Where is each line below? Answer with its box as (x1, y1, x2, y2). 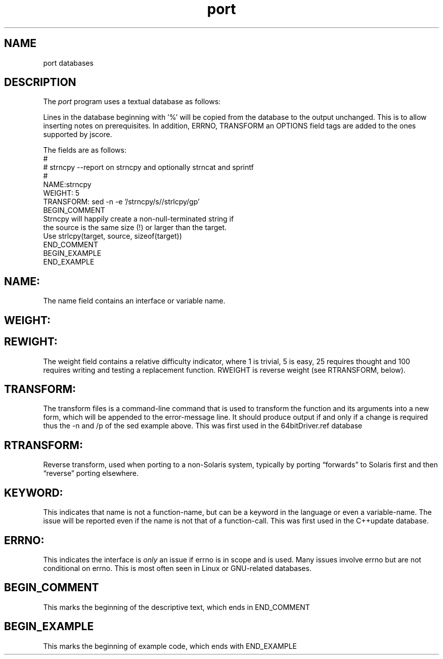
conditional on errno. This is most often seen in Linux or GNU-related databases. (43, 563, 312, 573)
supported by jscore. (43, 130, 112, 139)
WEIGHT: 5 (43, 189, 79, 198)
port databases (43, 58, 94, 67)
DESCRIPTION (4, 76, 76, 89)
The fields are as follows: (43, 146, 126, 155)
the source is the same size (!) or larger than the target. (43, 223, 227, 232)
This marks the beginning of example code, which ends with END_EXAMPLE (43, 641, 297, 650)
